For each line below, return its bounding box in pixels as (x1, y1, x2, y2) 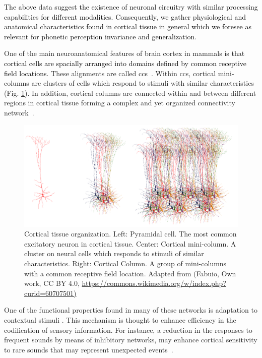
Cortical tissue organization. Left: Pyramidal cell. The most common (24, 228, 237, 239)
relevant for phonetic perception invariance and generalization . (4, 31, 197, 41)
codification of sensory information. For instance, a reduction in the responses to (4, 324, 252, 335)
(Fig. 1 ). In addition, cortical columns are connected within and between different (4, 87, 256, 98)
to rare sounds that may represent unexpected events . (4, 344, 173, 354)
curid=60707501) (24, 287, 77, 298)
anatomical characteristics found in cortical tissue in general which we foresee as (4, 21, 251, 32)
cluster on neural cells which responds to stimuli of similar (24, 248, 204, 259)
